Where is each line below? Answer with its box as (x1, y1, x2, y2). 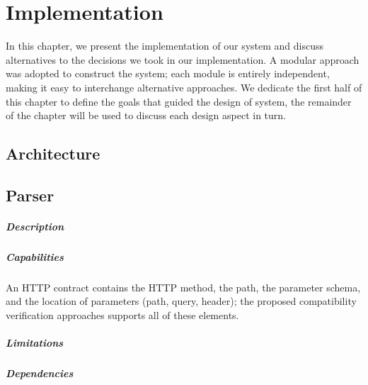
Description (6, 218, 64, 233)
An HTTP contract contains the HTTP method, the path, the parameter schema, (6, 279, 361, 294)
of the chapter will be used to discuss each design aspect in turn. (6, 108, 287, 123)
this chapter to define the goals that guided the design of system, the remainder (6, 94, 352, 108)
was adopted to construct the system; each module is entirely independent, (6, 66, 330, 81)
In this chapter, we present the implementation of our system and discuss (6, 38, 324, 53)
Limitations (6, 335, 64, 350)
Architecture (6, 143, 100, 164)
